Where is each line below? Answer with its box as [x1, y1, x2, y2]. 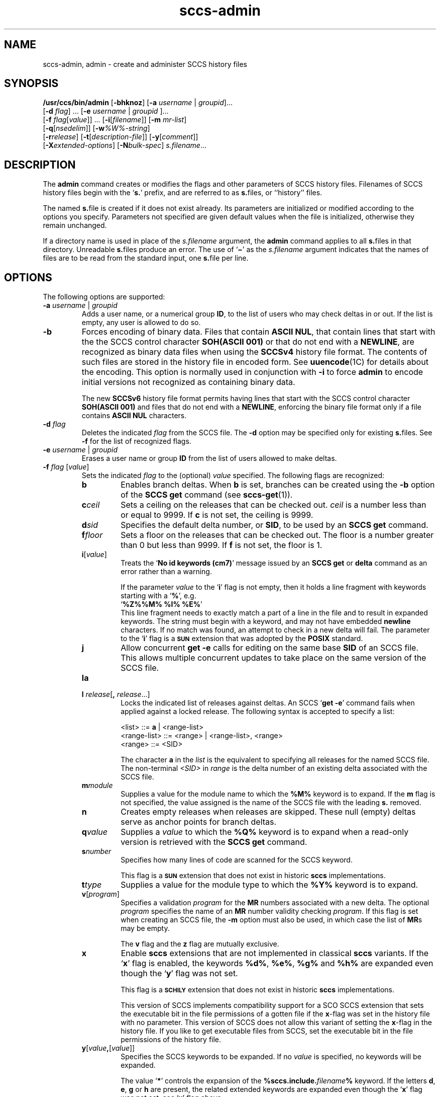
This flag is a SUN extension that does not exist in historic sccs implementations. [121, 871, 386, 880]
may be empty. [121, 924, 170, 933]
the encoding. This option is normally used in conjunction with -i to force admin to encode [81, 367, 423, 377]
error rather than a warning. [121, 567, 212, 576]
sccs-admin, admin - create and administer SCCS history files [43, 59, 248, 68]
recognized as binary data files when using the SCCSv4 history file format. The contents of [81, 347, 427, 357]
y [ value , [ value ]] [81, 1044, 135, 1053]
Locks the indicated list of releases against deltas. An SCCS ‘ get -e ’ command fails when [121, 698, 415, 708]
